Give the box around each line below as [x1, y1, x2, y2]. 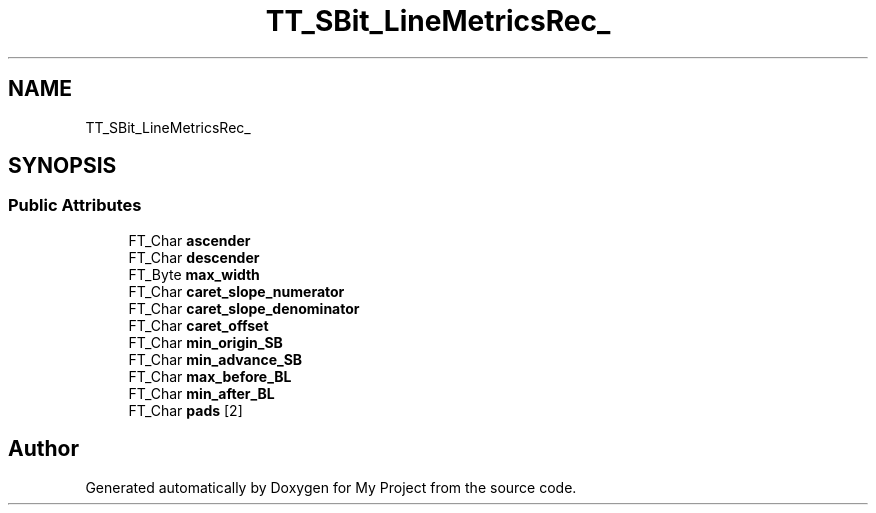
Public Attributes [8, 195, 142, 216]
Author [8, 436, 79, 462]
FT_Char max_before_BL [128, 367, 292, 385]
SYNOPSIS [8, 153, 117, 179]
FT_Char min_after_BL [128, 384, 275, 402]
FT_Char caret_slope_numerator [128, 282, 345, 300]
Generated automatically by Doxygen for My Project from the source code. [85, 478, 577, 496]
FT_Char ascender [128, 231, 251, 249]
